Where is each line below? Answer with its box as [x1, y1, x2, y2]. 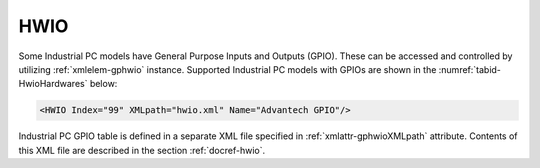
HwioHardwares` [18, 78, 88, 90]
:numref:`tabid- [438, 63, 502, 75]
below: [89, 78, 118, 90]
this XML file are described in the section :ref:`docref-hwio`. [18, 144, 265, 156]
